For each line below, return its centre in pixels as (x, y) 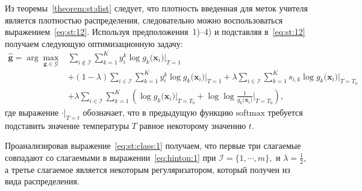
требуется (285, 112)
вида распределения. (42, 181)
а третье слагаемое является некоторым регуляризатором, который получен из (148, 169)
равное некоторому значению (193, 125)
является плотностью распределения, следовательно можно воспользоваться (144, 20)
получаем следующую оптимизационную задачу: (94, 43)
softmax (250, 113)
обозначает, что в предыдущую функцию (158, 112)
